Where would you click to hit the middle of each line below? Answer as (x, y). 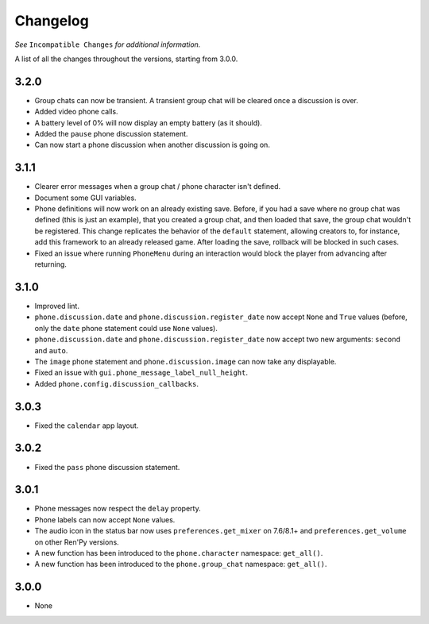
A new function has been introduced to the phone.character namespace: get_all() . (179, 553)
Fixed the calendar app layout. (87, 426)
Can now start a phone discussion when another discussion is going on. (152, 145)
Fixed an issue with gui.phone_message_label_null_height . (141, 372)
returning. (51, 264)
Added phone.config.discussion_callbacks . (116, 383)
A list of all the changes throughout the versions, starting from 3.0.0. (126, 59)
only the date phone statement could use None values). (126, 328)
